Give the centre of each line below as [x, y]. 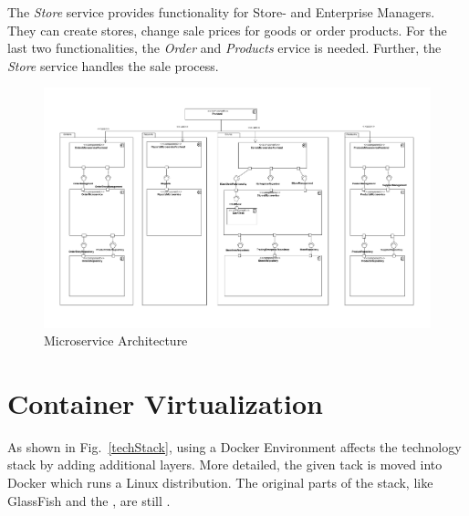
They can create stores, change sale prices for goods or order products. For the [227, 30]
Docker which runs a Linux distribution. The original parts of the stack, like [220, 483]
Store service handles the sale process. [113, 65]
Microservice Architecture [116, 341]
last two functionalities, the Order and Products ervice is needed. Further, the [224, 48]
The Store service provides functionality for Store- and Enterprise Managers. [221, 12]
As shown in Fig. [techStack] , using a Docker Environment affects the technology [234, 446]
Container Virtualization [165, 402]
